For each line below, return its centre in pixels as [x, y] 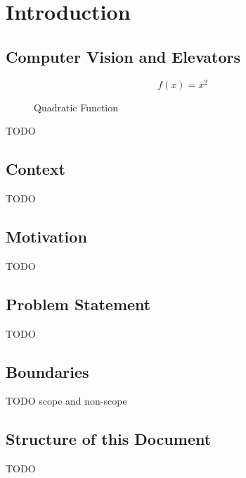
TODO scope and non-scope [66, 401]
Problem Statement [78, 304]
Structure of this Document [109, 439]
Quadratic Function [76, 107]
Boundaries [47, 371]
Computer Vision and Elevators [123, 56]
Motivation [46, 237]
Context [35, 169]
